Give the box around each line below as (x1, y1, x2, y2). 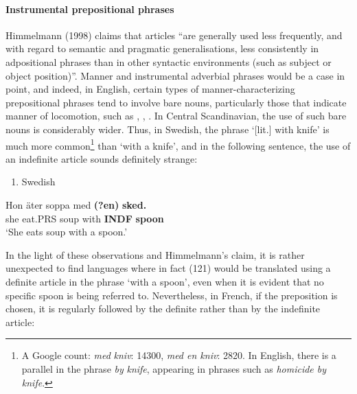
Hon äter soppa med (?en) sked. (5, 197, 147, 211)
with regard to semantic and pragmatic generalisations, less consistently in (5, 41, 319, 56)
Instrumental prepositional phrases (5, 1, 174, 16)
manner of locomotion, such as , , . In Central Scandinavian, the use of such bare (5, 108, 347, 123)
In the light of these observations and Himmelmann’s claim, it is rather (5, 247, 305, 262)
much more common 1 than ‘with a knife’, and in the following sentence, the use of (5, 136, 351, 152)
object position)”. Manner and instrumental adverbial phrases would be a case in (5, 68, 345, 82)
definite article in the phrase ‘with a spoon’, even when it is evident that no (5, 274, 324, 288)
